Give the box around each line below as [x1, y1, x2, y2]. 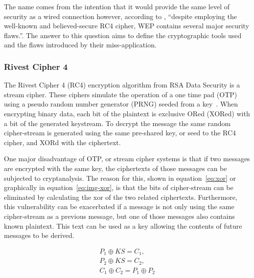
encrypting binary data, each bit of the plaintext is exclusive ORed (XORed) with [4, 108, 250, 118]
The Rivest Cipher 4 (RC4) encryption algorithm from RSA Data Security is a [4, 80, 240, 90]
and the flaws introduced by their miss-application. [4, 40, 157, 50]
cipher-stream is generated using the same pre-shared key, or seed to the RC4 [4, 128, 236, 138]
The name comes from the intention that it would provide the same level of [4, 1, 230, 11]
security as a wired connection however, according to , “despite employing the [4, 11, 237, 21]
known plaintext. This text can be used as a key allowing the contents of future [4, 220, 242, 231]
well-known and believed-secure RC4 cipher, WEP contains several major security [4, 21, 249, 31]
